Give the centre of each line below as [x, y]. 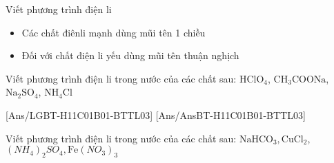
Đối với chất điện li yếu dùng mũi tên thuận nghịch [130, 55]
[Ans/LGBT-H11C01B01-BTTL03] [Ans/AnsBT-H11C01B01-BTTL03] [156, 115]
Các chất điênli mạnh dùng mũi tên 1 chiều [114, 32]
